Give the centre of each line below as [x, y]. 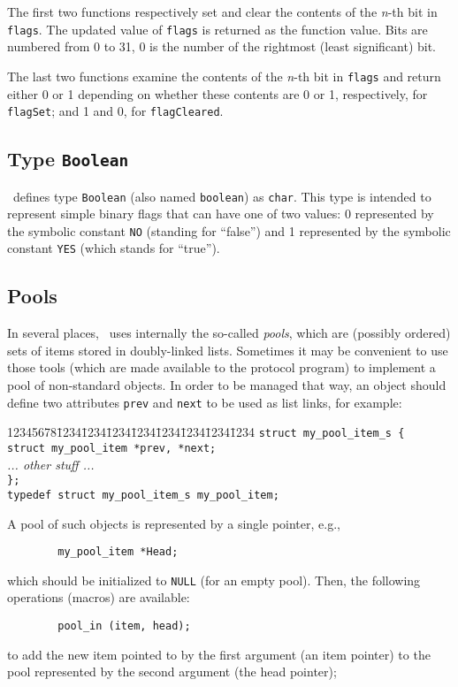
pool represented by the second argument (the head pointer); [172, 672]
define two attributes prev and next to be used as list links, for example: [205, 402]
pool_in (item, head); [124, 626]
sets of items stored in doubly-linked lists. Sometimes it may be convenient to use [228, 350]
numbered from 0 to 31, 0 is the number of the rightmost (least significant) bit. [222, 46]
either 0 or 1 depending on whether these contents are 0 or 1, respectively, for [218, 93]
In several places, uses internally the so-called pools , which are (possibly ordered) [229, 333]
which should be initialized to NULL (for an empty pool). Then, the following [214, 580]
